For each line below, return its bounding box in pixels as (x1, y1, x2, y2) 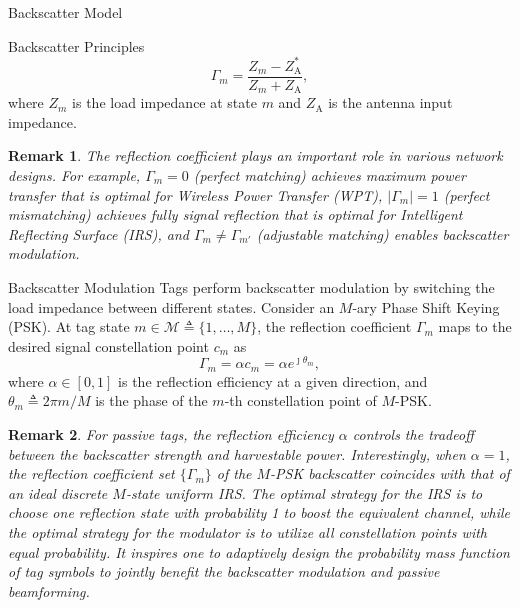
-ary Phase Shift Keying (352, 296, 500, 317)
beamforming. (8, 580, 90, 601)
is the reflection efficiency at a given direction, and (118, 370, 428, 391)
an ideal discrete (8, 482, 108, 503)
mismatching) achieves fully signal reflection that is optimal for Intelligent (8, 204, 463, 225)
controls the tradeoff (352, 424, 474, 445)
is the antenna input (328, 92, 453, 113)
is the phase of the (95, 390, 208, 411)
